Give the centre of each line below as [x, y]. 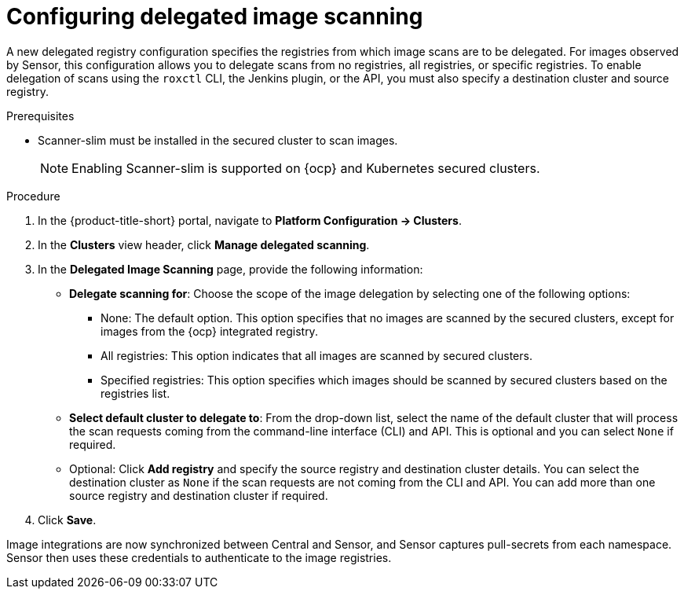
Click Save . [67, 520]
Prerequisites [40, 116]
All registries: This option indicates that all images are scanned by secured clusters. [316, 355]
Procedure [33, 196]
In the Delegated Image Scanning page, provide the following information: [230, 269]
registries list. [135, 393]
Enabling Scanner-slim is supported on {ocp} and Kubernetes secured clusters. [306, 168]
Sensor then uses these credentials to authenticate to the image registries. [199, 557]
